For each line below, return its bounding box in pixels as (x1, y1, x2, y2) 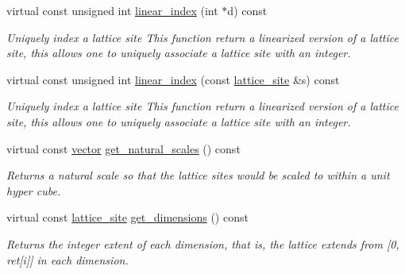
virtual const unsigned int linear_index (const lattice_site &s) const (6, 71, 340, 87)
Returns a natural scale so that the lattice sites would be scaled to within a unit (6, 167, 390, 183)
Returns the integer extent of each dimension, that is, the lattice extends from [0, (6, 235, 399, 252)
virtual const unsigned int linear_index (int (6, 2, 218, 18)
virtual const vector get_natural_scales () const (6, 140, 241, 156)
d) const (227, 2, 268, 18)
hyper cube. (6, 182, 61, 199)
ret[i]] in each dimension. (6, 251, 129, 268)
